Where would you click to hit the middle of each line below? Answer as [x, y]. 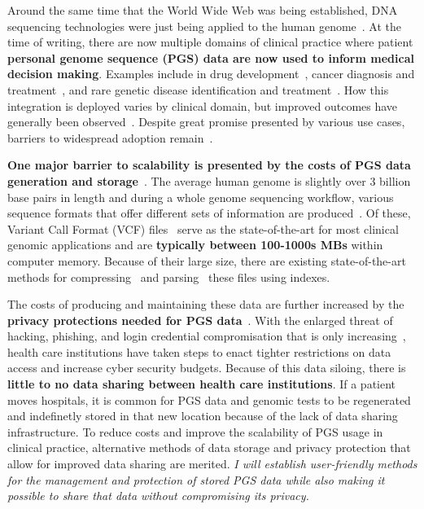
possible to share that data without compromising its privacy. [158, 496]
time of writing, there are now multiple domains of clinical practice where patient [210, 42]
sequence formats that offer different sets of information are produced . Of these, [209, 213]
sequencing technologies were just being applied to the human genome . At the [205, 26]
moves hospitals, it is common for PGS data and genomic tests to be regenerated [209, 399]
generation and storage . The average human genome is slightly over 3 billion [209, 180]
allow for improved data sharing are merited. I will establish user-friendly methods [212, 464]
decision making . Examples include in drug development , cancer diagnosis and [211, 74]
